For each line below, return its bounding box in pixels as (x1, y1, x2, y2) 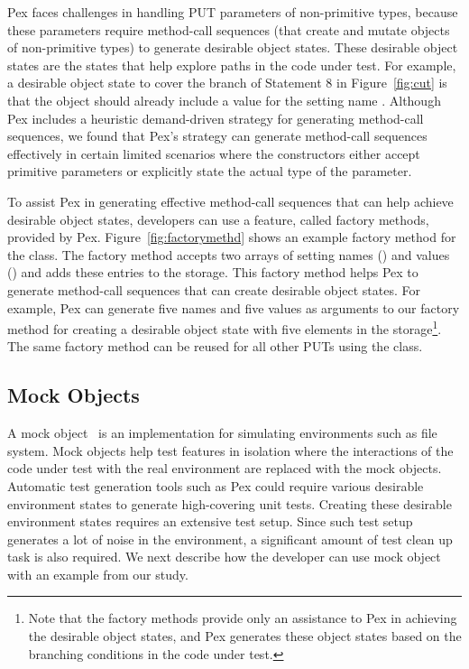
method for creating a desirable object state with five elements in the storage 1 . (7, 317, 442, 338)
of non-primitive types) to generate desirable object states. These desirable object (7, 38, 458, 57)
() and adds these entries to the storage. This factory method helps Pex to (7, 263, 418, 282)
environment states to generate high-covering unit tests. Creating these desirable (7, 494, 452, 513)
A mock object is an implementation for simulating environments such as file (7, 423, 437, 442)
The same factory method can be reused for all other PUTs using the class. (7, 337, 423, 356)
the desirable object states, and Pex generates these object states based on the (28, 627, 462, 646)
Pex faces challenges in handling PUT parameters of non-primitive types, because (7, 3, 458, 21)
